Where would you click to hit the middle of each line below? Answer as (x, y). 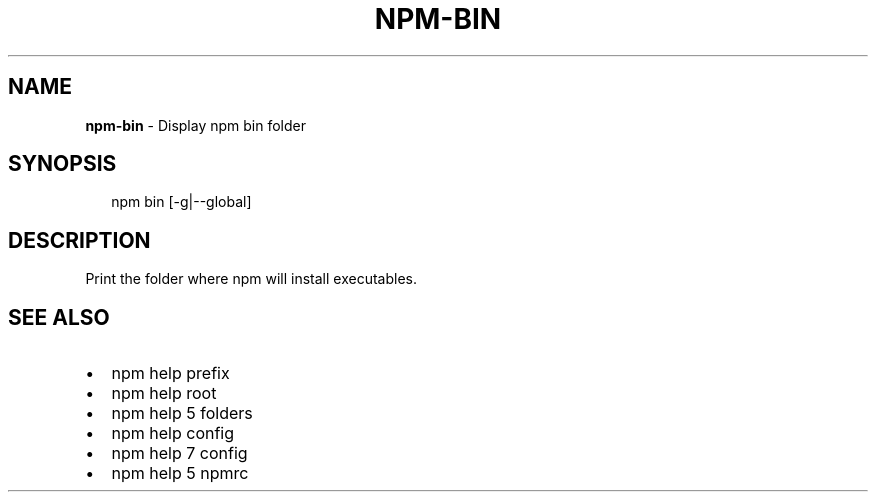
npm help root (164, 393)
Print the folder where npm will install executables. (251, 279)
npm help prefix (170, 373)
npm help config (173, 433)
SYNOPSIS (62, 164)
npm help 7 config (179, 453)
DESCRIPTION (79, 240)
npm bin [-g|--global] (181, 202)
